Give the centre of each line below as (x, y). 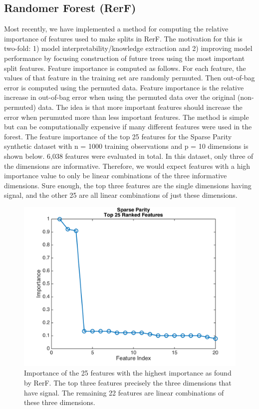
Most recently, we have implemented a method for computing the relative (116, 29)
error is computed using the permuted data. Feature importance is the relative (124, 87)
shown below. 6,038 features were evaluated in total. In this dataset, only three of (129, 156)
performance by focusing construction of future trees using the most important (125, 58)
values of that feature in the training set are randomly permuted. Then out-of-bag (129, 78)
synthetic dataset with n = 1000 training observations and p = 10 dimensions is (126, 146)
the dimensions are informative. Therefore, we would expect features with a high (127, 166)
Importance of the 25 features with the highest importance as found (128, 373)
